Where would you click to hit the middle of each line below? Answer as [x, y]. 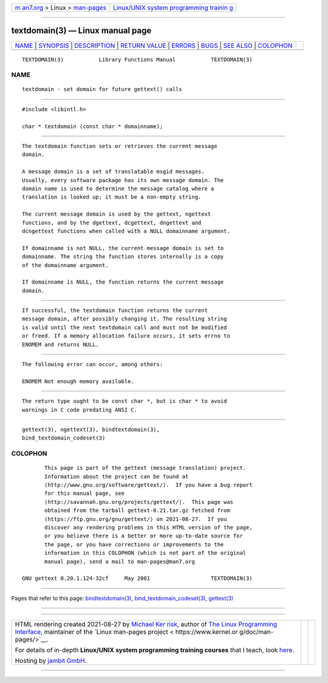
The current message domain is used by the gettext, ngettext [117, 214]
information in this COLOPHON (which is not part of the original [145, 553]
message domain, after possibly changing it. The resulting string [125, 319]
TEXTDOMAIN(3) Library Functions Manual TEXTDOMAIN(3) [137, 59]
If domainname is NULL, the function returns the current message [123, 282]
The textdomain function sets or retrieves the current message [120, 146]
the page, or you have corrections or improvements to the [134, 544]
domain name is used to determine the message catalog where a [118, 189]
